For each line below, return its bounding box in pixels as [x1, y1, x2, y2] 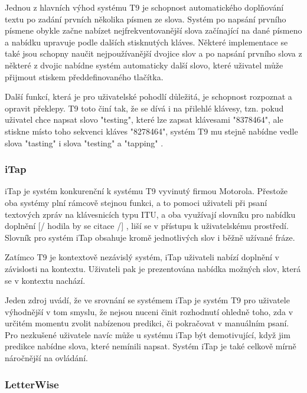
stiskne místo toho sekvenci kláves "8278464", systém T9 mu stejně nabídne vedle [5, 125, 298, 137]
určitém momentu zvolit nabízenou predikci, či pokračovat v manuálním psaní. [5, 317, 289, 329]
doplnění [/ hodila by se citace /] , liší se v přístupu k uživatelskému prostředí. [5, 220, 289, 232]
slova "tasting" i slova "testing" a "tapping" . [5, 136, 164, 149]
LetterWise [5, 376, 59, 391]
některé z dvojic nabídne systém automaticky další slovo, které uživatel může [5, 58, 283, 71]
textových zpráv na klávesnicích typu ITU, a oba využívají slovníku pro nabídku [5, 208, 296, 220]
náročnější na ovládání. [5, 352, 88, 364]
